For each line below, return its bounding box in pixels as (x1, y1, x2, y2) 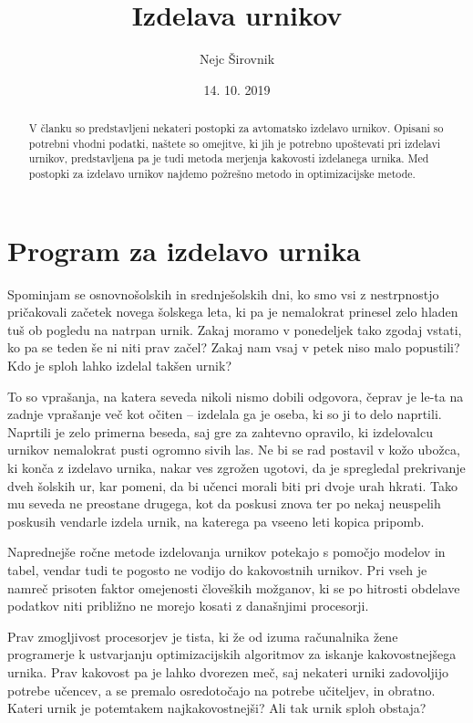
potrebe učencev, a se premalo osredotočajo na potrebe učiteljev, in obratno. (7, 680, 436, 699)
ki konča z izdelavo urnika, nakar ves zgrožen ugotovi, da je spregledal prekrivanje (7, 458, 466, 477)
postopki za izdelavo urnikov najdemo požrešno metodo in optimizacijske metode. (28, 166, 416, 182)
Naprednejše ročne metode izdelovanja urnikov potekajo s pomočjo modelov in (7, 542, 446, 561)
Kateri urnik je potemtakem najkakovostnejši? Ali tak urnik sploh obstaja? (7, 698, 427, 718)
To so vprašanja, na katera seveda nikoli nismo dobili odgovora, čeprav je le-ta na (7, 386, 464, 405)
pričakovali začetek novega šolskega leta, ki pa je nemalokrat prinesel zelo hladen (7, 302, 458, 321)
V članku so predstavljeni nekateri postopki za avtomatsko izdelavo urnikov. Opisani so (28, 120, 444, 136)
